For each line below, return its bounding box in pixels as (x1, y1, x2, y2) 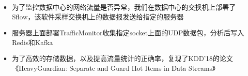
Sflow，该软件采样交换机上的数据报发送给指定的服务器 (12, 11, 184, 21)
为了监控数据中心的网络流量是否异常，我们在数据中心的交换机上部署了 (12, 2, 236, 12)
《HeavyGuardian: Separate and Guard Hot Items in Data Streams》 (12, 62, 216, 73)
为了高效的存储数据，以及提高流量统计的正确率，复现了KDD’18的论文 (12, 53, 233, 63)
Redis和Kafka (12, 37, 53, 47)
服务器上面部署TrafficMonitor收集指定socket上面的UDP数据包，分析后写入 (12, 28, 244, 38)
